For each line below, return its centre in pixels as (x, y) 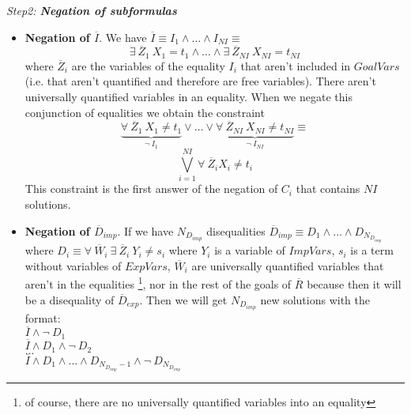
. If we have (145, 230)
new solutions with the (315, 299)
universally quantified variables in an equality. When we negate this (189, 97)
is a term (372, 250)
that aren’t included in (296, 65)
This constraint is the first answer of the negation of (151, 189)
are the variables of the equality (148, 65)
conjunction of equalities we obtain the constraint (145, 112)
